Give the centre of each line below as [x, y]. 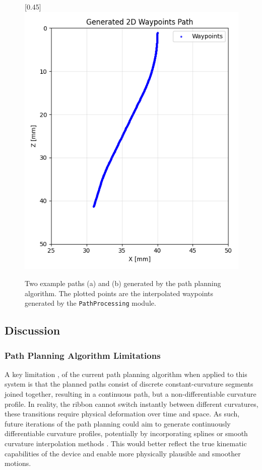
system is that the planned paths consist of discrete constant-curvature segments [129, 384]
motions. [18, 463]
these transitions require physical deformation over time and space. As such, [122, 414]
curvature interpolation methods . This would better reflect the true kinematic [126, 443]
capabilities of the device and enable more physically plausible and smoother [123, 453]
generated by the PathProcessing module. [90, 303]
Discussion [32, 330]
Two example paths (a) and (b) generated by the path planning [123, 283]
